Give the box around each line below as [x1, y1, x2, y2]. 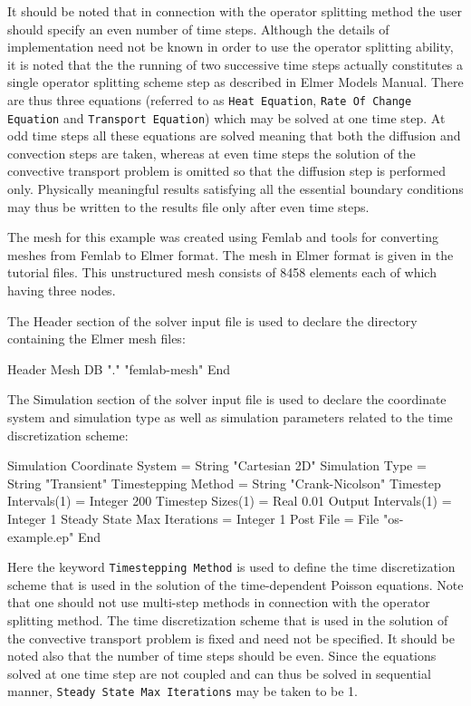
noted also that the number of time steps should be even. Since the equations [7, 646, 437, 665]
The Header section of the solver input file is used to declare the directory [7, 311, 418, 330]
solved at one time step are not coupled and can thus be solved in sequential [7, 663, 431, 682]
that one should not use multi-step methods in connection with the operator [7, 593, 430, 612]
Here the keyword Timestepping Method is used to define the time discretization [7, 557, 456, 576]
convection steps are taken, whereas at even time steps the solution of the [7, 143, 416, 162]
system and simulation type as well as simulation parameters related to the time [7, 408, 453, 426]
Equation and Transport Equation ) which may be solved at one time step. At [7, 108, 446, 127]
